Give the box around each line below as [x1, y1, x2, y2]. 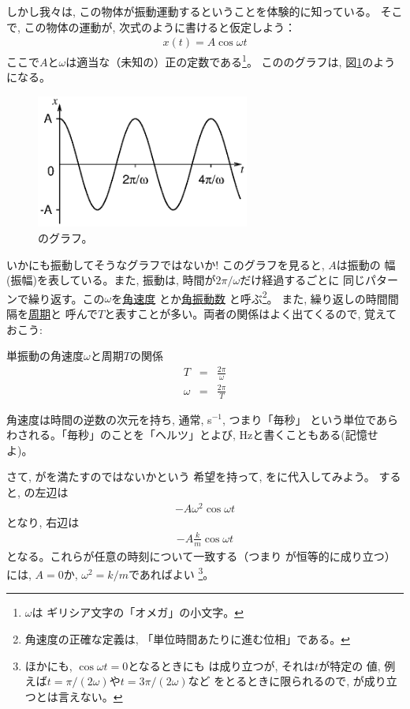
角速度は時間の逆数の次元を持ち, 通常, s [6, 411, 212, 427]
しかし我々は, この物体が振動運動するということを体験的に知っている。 [6, 3, 377, 19]
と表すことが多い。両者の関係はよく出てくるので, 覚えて [104, 306, 397, 322]
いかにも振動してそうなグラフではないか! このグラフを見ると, [6, 256, 325, 272]
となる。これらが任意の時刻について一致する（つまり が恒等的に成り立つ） [6, 547, 396, 564]
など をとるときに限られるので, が [188, 673, 364, 689]
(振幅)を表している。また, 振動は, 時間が [6, 272, 216, 288]
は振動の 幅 [336, 256, 396, 272]
